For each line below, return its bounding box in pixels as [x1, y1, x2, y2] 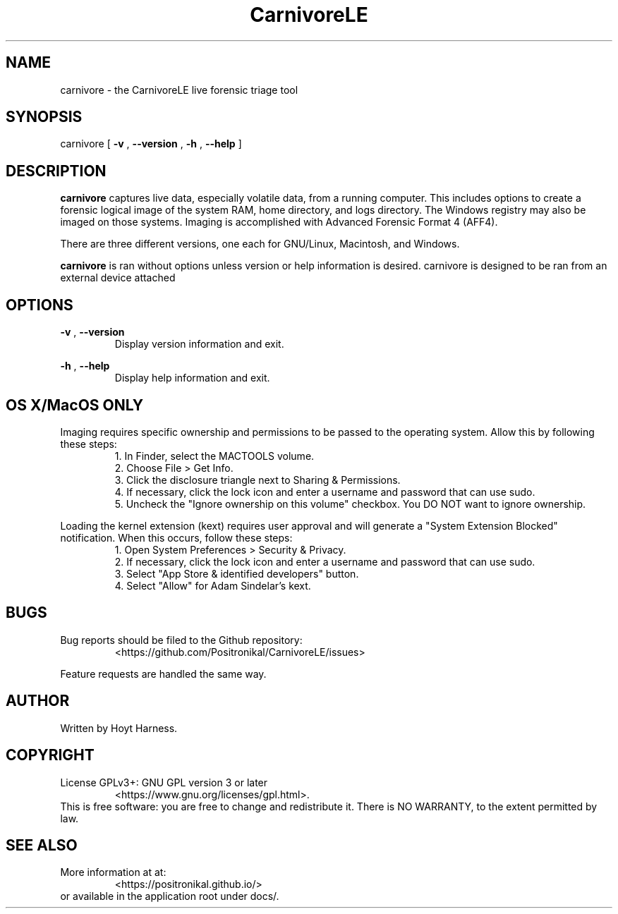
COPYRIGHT [6, 746, 95, 764]
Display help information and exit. [114, 372, 270, 384]
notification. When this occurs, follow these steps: [60, 531, 293, 544]
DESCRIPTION [6, 162, 107, 180]
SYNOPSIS [6, 108, 83, 126]
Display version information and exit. [114, 338, 284, 351]
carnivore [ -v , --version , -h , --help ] [60, 138, 242, 150]
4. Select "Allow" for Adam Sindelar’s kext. [114, 579, 311, 592]
